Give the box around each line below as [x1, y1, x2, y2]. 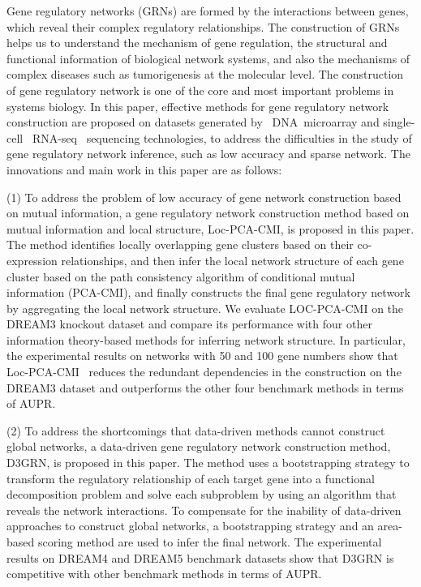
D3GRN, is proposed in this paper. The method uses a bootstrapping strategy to [6, 454, 410, 471]
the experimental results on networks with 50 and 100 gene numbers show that [6, 347, 398, 364]
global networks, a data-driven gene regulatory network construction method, [6, 438, 391, 455]
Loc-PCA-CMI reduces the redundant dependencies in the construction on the [6, 363, 402, 380]
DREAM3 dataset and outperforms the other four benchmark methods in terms [6, 379, 404, 396]
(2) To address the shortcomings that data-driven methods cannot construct [6, 422, 385, 439]
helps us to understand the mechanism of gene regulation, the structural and [6, 34, 388, 51]
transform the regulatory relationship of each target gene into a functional [6, 469, 375, 486]
